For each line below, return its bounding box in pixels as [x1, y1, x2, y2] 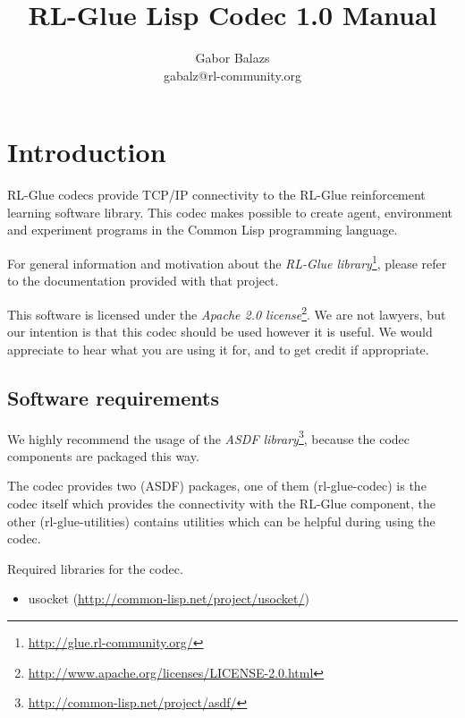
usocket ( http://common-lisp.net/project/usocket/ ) [28, 589, 309, 608]
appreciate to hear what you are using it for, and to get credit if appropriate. [7, 339, 429, 358]
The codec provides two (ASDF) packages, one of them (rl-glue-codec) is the [7, 476, 427, 495]
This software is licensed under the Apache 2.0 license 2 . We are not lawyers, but [7, 302, 446, 323]
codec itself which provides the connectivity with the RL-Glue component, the [7, 493, 435, 512]
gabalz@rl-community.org [163, 65, 302, 84]
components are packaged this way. [7, 446, 199, 465]
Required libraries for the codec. [7, 559, 183, 577]
